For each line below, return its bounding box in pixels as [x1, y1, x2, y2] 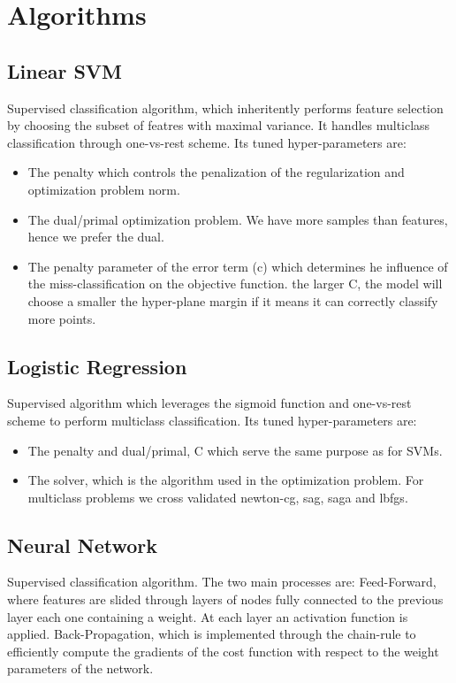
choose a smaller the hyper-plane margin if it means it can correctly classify [27, 291, 438, 310]
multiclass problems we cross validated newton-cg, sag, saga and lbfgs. [27, 487, 408, 506]
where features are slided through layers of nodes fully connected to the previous [7, 590, 444, 609]
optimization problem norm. [27, 180, 180, 198]
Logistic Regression [7, 352, 187, 380]
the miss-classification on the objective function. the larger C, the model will [27, 274, 443, 293]
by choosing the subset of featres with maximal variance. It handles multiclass [7, 116, 430, 134]
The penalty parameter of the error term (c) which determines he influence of [27, 257, 448, 275]
